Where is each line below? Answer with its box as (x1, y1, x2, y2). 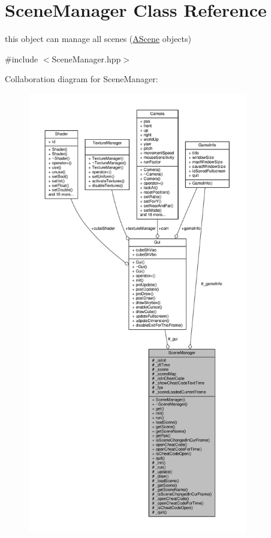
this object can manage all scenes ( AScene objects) (5, 32, 191, 45)
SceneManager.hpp (52, 52, 121, 65)
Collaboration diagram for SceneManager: (5, 73, 158, 85)
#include (5, 52, 38, 65)
